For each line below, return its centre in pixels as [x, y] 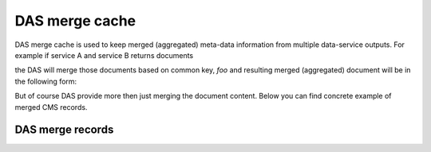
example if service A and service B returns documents [104, 55]
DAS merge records [64, 130]
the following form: [46, 81]
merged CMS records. [51, 107]
